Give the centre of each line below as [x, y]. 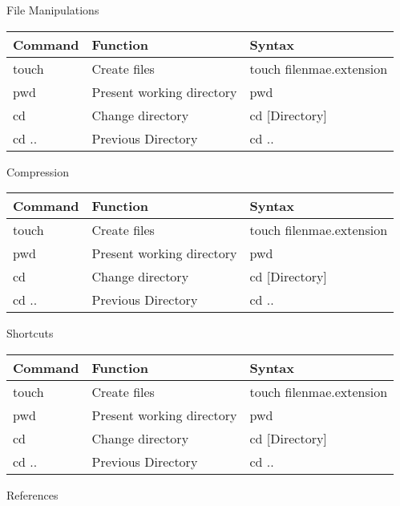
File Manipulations [53, 10]
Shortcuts [30, 333]
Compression [38, 171]
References [32, 494]
